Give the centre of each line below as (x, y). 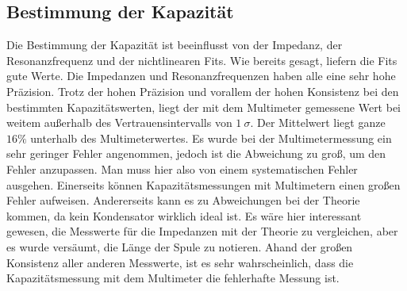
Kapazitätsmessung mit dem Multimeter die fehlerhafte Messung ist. (173, 278)
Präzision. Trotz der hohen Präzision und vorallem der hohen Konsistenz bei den (203, 91)
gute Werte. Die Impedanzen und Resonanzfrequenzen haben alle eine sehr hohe (201, 76)
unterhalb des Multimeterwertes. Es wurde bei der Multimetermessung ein (211, 138)
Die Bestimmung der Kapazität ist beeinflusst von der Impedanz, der (175, 45)
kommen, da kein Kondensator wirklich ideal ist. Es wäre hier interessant (184, 215)
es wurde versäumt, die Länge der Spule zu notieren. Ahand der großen (180, 246)
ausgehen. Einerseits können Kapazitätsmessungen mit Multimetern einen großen (203, 184)
